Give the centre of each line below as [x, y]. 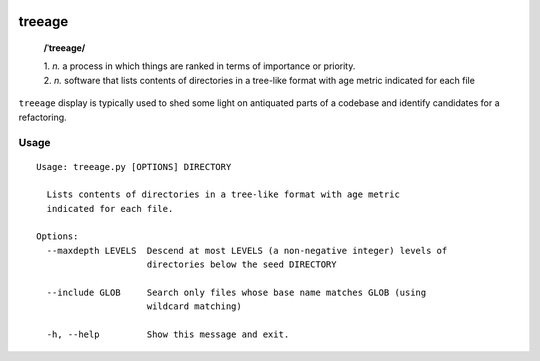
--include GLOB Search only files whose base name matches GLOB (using [236, 293]
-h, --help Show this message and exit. [168, 334]
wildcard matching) [194, 306]
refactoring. [42, 117]
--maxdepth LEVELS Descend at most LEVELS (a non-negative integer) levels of [247, 250]
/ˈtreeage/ [64, 48]
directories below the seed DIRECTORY [241, 264]
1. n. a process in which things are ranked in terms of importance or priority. [199, 66]
